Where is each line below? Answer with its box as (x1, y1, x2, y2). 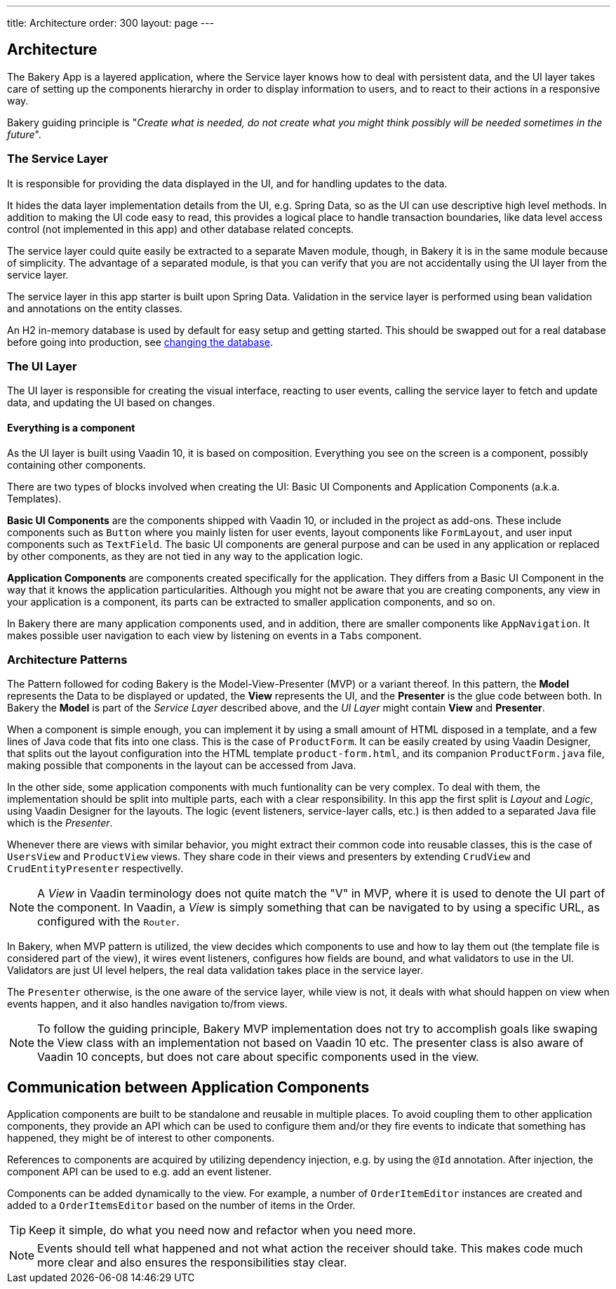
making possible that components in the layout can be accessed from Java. (7, 759, 356, 772)
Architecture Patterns (7, 652, 128, 667)
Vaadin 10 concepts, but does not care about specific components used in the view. (37, 1050, 479, 1064)
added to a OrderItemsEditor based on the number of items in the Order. (7, 1199, 356, 1212)
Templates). (7, 492, 62, 505)
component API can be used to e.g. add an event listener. (7, 1166, 272, 1178)
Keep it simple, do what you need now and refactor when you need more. (29, 1223, 416, 1238)
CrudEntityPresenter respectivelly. (7, 862, 184, 875)
